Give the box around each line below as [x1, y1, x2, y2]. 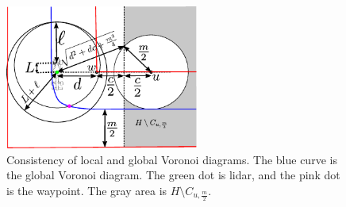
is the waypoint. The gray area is [6, 182, 167, 198]
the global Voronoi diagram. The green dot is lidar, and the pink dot [6, 167, 340, 183]
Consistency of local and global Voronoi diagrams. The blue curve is [6, 151, 337, 167]
